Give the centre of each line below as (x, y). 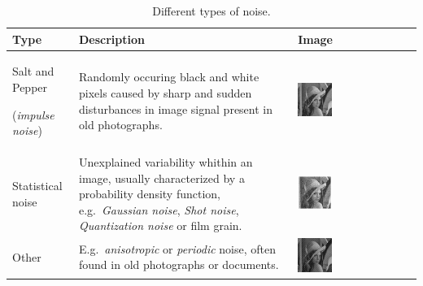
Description (112, 39)
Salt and (33, 71)
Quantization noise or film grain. (161, 225)
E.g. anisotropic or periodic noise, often (178, 248)
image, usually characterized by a (162, 178)
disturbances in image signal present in (176, 108)
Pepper (30, 87)
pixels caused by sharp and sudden (166, 93)
